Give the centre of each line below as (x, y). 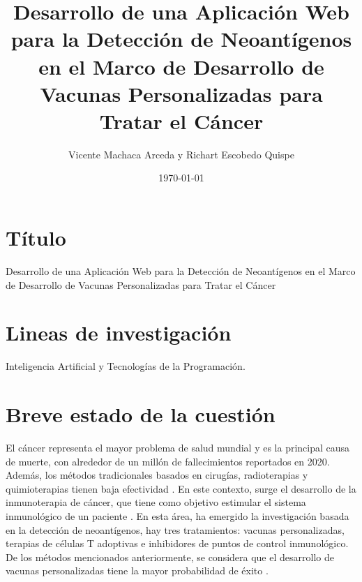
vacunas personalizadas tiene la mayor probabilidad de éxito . (137, 570)
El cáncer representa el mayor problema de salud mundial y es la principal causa (178, 448)
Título (36, 238)
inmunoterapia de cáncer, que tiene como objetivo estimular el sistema (156, 502)
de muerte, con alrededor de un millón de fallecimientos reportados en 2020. (168, 461)
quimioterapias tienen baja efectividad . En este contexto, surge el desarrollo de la (181, 488)
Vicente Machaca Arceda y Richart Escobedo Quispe (181, 154)
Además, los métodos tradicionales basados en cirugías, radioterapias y (157, 475)
